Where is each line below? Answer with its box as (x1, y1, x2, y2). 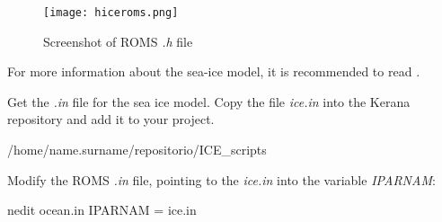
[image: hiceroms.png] (43, 6, 179, 19)
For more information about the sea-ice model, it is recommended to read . (7, 62, 420, 81)
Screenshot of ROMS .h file (43, 31, 193, 50)
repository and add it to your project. (7, 110, 215, 129)
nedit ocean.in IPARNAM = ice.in (7, 200, 197, 219)
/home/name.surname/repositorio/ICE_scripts (7, 140, 267, 159)
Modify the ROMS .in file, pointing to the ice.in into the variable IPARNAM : (7, 170, 436, 189)
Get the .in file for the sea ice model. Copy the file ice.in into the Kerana (7, 92, 411, 111)
